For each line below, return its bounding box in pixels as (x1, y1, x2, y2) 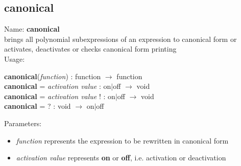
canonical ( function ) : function (4, 70, 101, 81)
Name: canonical (4, 23, 60, 34)
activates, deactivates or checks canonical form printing (4, 43, 177, 54)
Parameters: (4, 117, 42, 128)
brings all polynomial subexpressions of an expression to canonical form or (4, 33, 237, 44)
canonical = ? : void (4, 101, 71, 111)
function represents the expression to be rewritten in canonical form (16, 135, 229, 146)
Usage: (4, 53, 25, 64)
